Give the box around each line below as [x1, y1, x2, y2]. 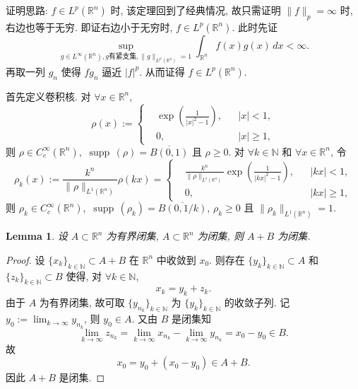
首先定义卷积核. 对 [6, 88, 91, 103]
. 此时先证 [232, 19, 278, 34]
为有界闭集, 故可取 [39, 295, 125, 310]
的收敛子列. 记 [224, 295, 290, 310]
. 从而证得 [139, 64, 185, 79]
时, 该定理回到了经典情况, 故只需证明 [110, 3, 281, 17]
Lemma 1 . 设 [6, 228, 68, 243]
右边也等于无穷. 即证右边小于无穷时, [6, 19, 173, 34]
